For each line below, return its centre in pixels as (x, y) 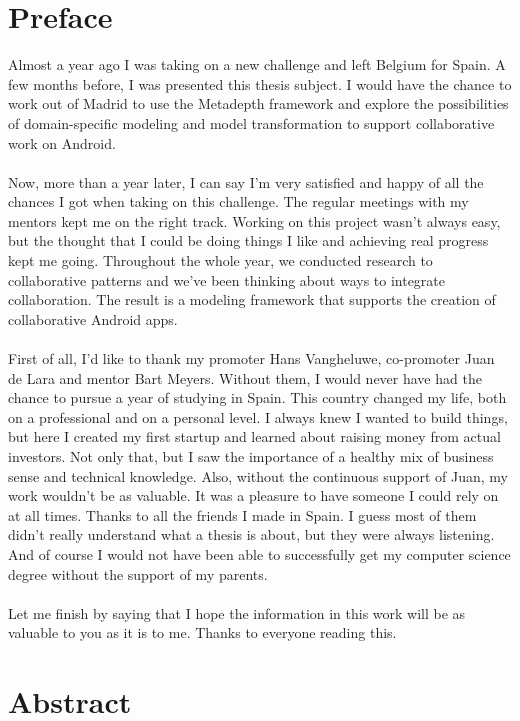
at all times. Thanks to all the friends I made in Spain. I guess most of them (242, 514)
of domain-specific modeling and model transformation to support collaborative (251, 122)
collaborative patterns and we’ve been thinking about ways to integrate (227, 279)
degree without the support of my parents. (138, 573)
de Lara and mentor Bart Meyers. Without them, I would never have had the (245, 377)
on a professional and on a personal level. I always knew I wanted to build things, (258, 416)
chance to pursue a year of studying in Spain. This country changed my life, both (257, 397)
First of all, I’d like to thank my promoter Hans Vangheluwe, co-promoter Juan (251, 358)
